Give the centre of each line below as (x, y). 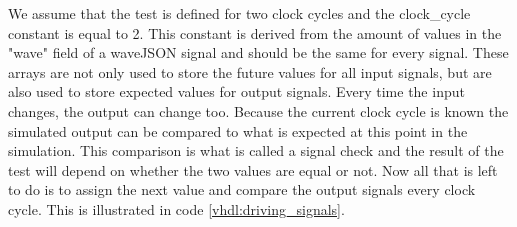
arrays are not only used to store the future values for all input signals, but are (250, 71)
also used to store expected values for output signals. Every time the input (236, 91)
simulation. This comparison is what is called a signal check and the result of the (256, 150)
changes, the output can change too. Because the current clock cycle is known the (258, 110)
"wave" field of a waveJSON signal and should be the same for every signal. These (258, 52)
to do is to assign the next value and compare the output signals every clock (242, 189)
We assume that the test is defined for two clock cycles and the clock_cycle (239, 13)
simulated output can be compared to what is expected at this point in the (238, 130)
